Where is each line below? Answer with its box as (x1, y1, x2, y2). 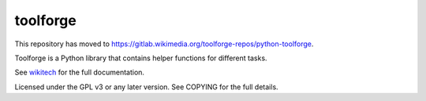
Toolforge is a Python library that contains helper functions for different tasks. (14, 53, 267, 63)
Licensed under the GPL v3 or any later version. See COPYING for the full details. (14, 82, 279, 92)
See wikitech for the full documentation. (14, 67, 145, 78)
